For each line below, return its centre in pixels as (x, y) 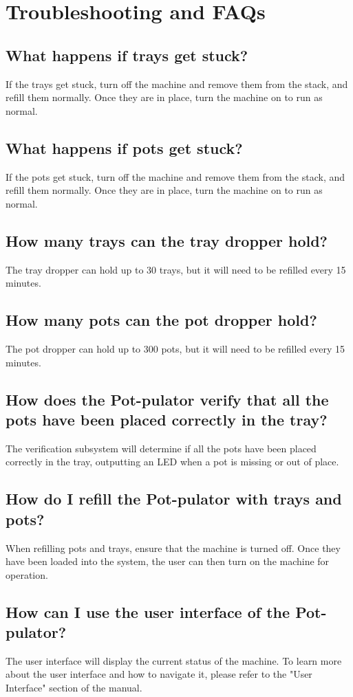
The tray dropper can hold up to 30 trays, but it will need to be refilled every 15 (176, 269)
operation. (27, 574)
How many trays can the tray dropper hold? (167, 240)
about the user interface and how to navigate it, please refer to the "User (159, 674)
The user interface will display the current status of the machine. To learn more (174, 660)
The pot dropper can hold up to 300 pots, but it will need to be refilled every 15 (175, 348)
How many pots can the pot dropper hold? (161, 320)
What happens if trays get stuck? (127, 55)
